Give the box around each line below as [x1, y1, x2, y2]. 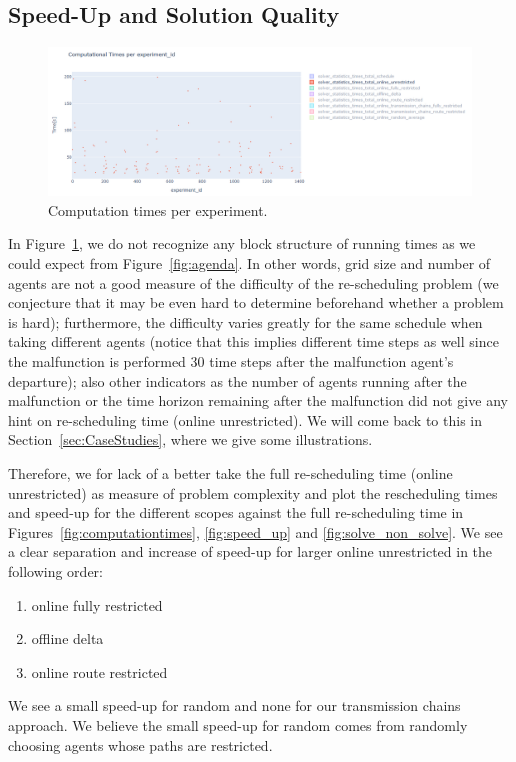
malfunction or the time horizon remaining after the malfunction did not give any [8, 390, 508, 411]
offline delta [31, 628, 104, 649]
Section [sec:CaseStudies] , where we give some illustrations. [8, 429, 373, 450]
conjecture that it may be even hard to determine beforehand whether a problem [8, 292, 504, 313]
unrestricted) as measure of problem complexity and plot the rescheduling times [8, 482, 498, 503]
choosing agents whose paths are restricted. [8, 734, 273, 755]
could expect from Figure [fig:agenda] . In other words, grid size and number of [8, 253, 491, 274]
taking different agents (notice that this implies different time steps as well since [8, 331, 499, 352]
